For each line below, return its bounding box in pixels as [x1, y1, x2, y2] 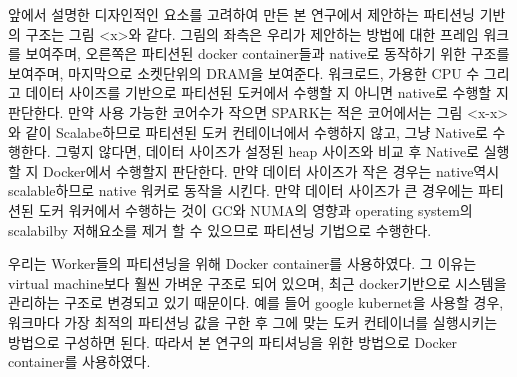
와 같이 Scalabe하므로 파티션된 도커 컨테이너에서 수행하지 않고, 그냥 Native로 [8, 121, 488, 142]
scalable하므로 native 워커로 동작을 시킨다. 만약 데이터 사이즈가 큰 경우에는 [8, 180, 474, 201]
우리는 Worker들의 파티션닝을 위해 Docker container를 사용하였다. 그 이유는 [8, 253, 477, 274]
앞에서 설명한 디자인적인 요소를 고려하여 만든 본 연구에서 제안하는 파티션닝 [8, 4, 475, 24]
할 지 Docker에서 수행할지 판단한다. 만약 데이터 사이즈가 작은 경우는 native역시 [8, 160, 500, 181]
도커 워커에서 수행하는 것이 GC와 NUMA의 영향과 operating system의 [38, 199, 473, 220]
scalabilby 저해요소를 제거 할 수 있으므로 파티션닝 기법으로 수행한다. [8, 219, 432, 240]
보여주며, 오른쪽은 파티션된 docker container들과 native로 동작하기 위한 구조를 [25, 43, 510, 64]
